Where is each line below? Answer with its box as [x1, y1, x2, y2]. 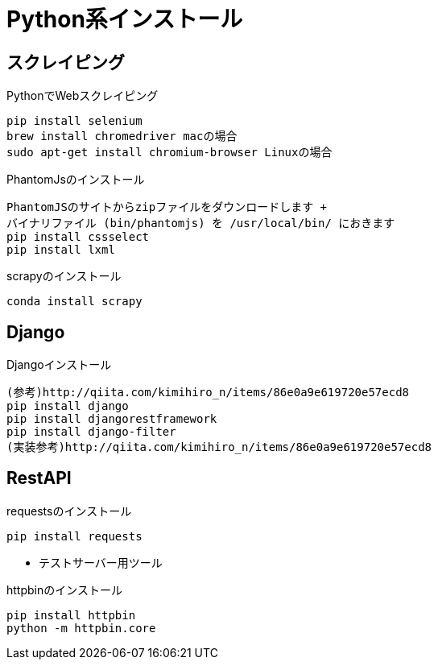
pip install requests [6, 529, 143, 543]
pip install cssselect [6, 230, 150, 244]
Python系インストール [6, 6, 243, 33]
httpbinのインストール [6, 582, 122, 597]
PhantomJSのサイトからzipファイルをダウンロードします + [6, 201, 328, 214]
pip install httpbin [6, 608, 136, 622]
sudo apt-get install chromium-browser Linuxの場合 [6, 146, 333, 159]
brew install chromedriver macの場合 [6, 130, 238, 143]
